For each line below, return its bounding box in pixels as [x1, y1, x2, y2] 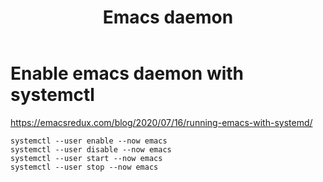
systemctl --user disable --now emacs [10, 144, 172, 155]
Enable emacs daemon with [10, 62, 245, 85]
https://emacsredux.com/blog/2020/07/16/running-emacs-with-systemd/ [10, 116, 313, 128]
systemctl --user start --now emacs [10, 153, 163, 163]
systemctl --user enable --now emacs [10, 136, 168, 146]
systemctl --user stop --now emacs [10, 162, 159, 172]
